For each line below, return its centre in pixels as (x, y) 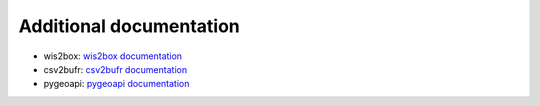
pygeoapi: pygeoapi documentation (116, 84)
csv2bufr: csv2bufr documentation (115, 69)
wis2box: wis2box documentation (113, 56)
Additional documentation (129, 26)
